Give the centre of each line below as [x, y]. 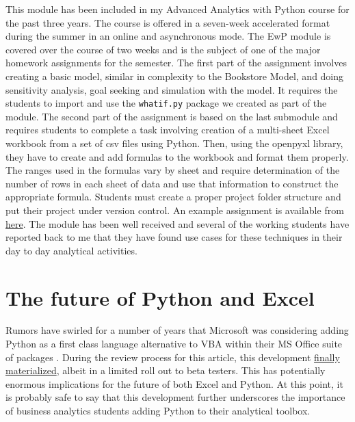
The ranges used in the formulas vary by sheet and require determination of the [173, 170]
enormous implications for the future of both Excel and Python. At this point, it [174, 383]
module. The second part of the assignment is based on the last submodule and [172, 116]
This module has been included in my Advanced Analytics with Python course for [177, 9]
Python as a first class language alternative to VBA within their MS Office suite [174, 344]
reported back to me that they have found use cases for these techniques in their [174, 237]
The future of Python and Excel [160, 297]
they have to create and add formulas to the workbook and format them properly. [177, 156]
